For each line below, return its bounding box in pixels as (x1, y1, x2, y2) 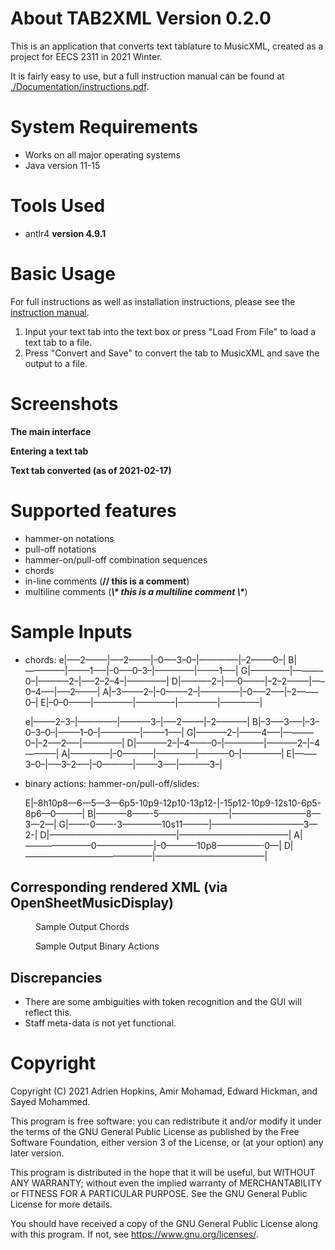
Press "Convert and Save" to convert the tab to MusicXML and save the (24, 347, 320, 359)
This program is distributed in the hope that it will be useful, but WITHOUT (10, 1167, 316, 1179)
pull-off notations (24, 543, 97, 555)
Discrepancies (10, 969, 103, 986)
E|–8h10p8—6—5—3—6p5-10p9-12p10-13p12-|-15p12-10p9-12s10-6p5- (24, 797, 322, 809)
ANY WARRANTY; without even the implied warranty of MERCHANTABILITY (10, 1177, 323, 1189)
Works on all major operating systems (24, 148, 182, 161)
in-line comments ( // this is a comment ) (24, 575, 190, 587)
